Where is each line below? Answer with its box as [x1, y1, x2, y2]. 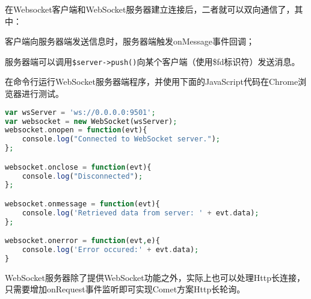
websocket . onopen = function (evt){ [5, 126, 147, 135]
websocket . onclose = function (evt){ [5, 162, 152, 171]
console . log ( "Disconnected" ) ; [22, 171, 143, 180]
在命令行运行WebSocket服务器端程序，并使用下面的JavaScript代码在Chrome [5, 75, 298, 88]
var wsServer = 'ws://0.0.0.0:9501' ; [5, 108, 156, 117]
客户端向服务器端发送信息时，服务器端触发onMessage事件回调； [5, 35, 255, 48]
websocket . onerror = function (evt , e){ [5, 236, 160, 245]
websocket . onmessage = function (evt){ [5, 199, 160, 208]
